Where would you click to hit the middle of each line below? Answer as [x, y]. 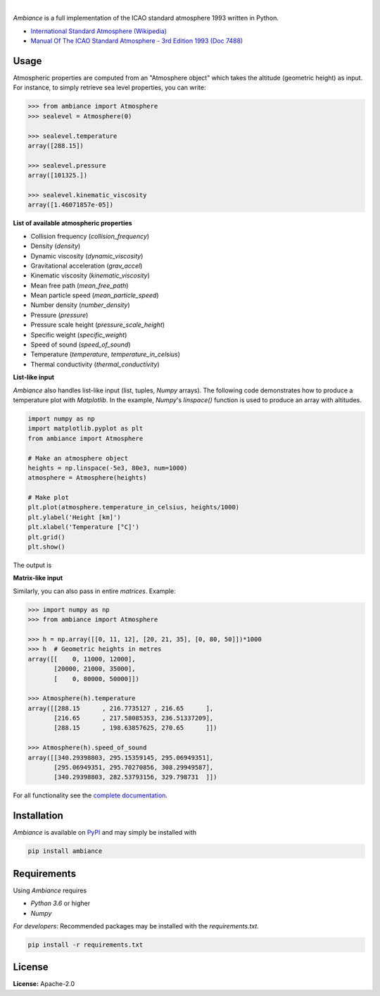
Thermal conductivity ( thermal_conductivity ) [95, 364]
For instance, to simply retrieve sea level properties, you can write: [109, 87]
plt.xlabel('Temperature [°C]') [84, 527]
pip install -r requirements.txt [85, 945]
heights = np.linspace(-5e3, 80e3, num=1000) [108, 468]
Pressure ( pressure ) [59, 315]
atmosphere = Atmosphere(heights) [87, 478]
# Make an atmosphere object [78, 458]
